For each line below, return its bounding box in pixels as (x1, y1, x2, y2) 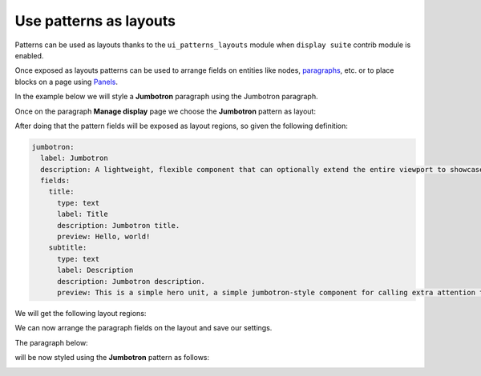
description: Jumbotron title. (57, 221, 180, 230)
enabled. (14, 50, 44, 60)
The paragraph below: (14, 338, 88, 347)
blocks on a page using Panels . (14, 77, 118, 86)
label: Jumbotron (40, 154, 108, 163)
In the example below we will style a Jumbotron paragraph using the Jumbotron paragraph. (14, 92, 318, 102)
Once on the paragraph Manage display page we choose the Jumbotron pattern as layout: (14, 106, 317, 116)
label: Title (57, 210, 108, 219)
